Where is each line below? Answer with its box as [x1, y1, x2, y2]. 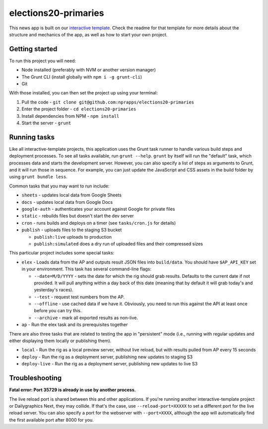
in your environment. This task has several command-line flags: [21, 266, 151, 272]
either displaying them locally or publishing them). [9, 338, 112, 344]
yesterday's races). [34, 287, 74, 293]
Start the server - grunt [21, 120, 71, 126]
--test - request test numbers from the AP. [34, 294, 125, 300]
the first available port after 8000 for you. [9, 417, 94, 423]
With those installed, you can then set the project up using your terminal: [9, 90, 158, 96]
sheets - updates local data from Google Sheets [21, 192, 122, 198]
